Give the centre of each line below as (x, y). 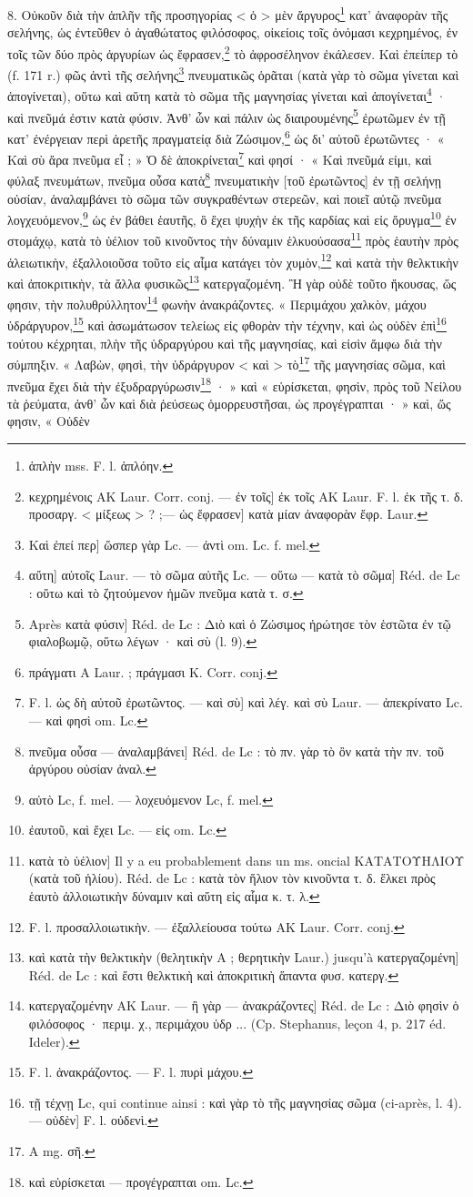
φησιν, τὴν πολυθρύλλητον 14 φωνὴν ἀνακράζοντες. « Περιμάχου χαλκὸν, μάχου (217, 303)
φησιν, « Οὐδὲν (49, 421)
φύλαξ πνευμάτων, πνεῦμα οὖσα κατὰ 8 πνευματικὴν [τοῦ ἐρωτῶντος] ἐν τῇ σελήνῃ (225, 179)
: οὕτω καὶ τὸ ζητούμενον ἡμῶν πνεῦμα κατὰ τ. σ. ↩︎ (166, 592)
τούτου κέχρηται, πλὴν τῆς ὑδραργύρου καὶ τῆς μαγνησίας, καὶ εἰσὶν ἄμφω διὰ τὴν (225, 343)
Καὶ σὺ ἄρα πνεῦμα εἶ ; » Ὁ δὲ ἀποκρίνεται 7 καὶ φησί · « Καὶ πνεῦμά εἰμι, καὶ (220, 158)
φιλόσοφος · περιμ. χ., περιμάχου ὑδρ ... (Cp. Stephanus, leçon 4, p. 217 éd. (237, 1024)
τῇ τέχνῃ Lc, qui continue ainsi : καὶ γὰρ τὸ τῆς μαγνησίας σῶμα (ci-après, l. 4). (245, 1102)
